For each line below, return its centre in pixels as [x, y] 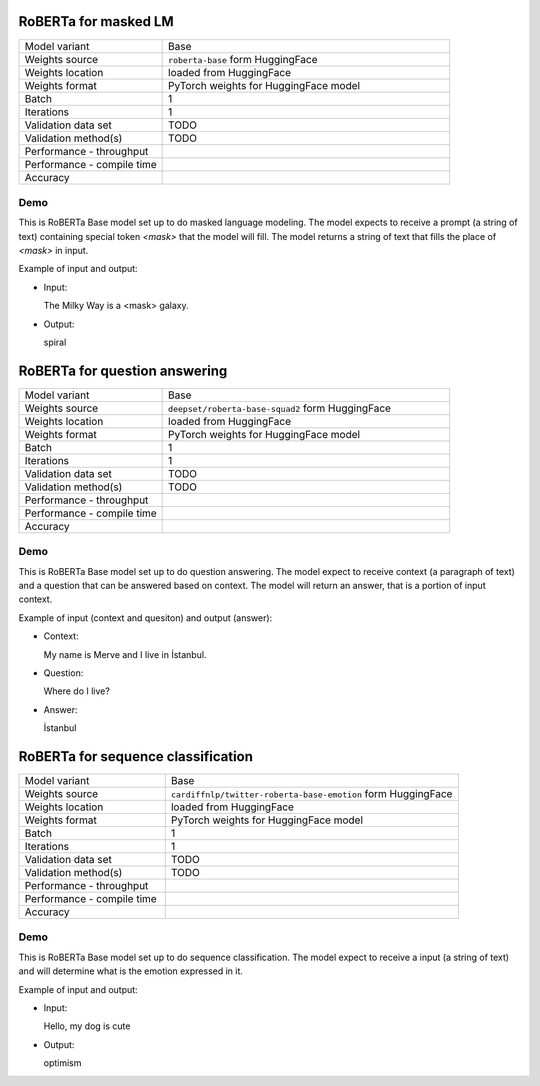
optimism [62, 1063]
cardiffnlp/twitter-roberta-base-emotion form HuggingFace [311, 794]
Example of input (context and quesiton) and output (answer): [145, 617]
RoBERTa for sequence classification [136, 756]
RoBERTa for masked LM [96, 21]
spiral [55, 342]
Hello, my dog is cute [87, 1026]
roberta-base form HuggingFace [243, 59]
